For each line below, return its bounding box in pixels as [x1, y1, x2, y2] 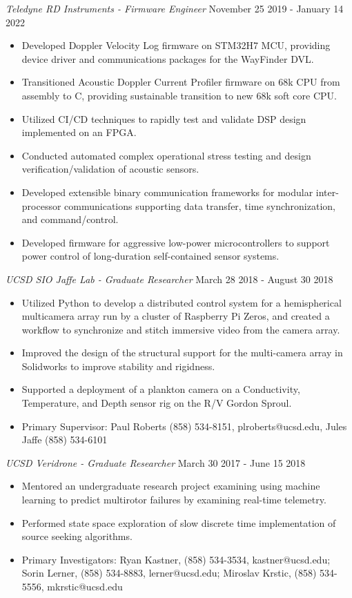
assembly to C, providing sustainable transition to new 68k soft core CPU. [21, 88, 337, 102]
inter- [315, 184, 339, 199]
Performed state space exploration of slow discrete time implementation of [21, 515, 336, 530]
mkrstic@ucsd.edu [47, 579, 123, 593]
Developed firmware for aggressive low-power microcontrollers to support [21, 235, 330, 249]
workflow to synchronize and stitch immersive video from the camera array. [21, 322, 340, 336]
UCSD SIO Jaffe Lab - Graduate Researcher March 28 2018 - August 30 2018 [6, 271, 333, 286]
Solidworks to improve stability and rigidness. [21, 358, 215, 373]
